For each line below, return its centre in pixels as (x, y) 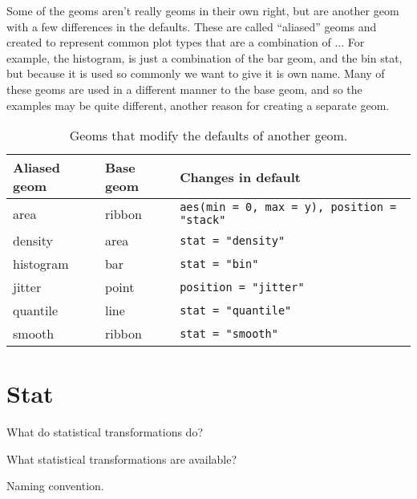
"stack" (203, 220)
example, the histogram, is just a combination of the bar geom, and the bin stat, (204, 57)
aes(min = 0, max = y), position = (288, 207)
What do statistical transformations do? (105, 432)
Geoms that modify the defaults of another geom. (208, 136)
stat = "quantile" (236, 310)
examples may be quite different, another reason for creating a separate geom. (198, 105)
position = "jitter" (242, 287)
